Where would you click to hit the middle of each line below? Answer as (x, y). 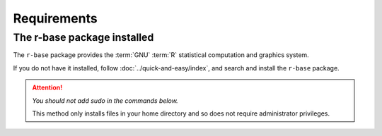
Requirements (56, 18)
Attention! (47, 87)
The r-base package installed (83, 37)
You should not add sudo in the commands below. (105, 100)
